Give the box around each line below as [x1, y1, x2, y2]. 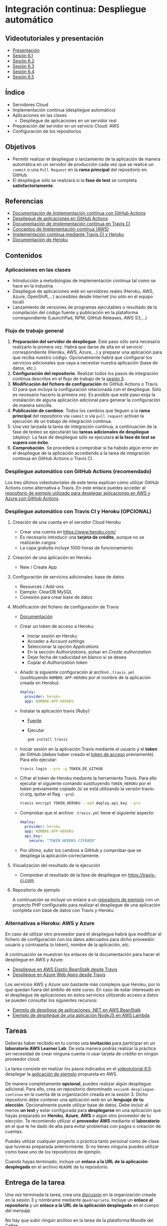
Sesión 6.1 [12, 52, 33, 58]
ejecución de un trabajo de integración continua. [12, 418, 112, 424]
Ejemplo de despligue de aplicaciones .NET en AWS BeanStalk [12, 1006, 141, 1013]
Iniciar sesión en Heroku [27, 633, 77, 639]
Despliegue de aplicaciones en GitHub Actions [12, 215, 108, 221]
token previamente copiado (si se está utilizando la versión [19, 786, 141, 792]
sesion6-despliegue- [113, 1086, 156, 1092]
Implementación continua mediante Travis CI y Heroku [12, 231, 124, 237]
